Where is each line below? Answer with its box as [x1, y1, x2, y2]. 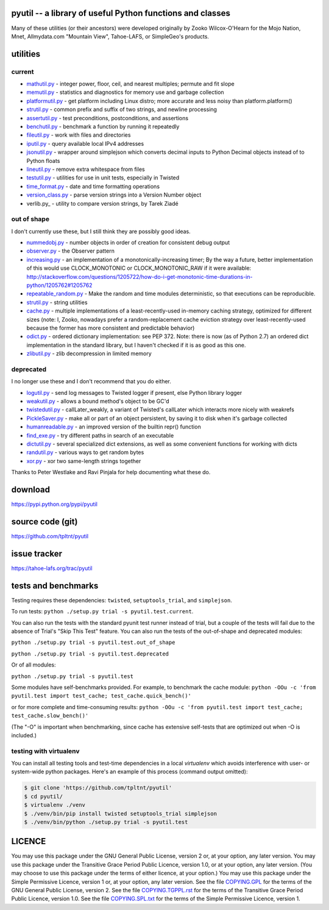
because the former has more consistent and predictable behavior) [26, 324, 195, 331]
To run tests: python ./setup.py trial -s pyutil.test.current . [11, 608, 194, 615]
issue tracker [11, 548, 63, 558]
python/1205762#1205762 [26, 281, 93, 289]
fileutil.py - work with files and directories [26, 131, 131, 139]
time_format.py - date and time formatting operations [26, 182, 160, 190]
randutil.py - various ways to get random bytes [26, 449, 144, 456]
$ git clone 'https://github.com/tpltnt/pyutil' [24, 784, 172, 792]
